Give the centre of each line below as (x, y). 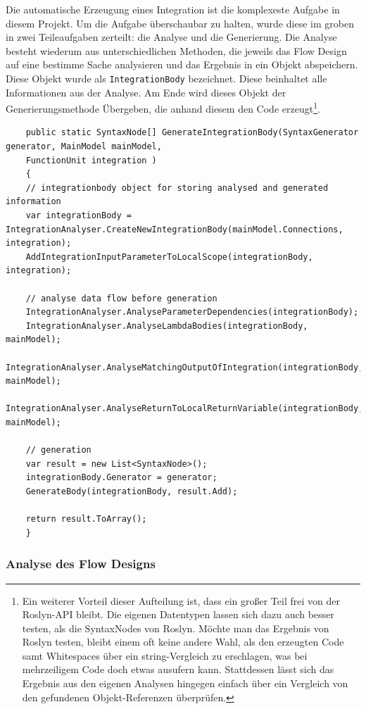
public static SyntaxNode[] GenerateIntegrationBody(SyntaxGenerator (192, 133)
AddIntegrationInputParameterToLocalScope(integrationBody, (169, 257)
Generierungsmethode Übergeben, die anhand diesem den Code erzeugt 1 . (163, 107)
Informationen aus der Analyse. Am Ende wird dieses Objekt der (146, 92)
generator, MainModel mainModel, (84, 147)
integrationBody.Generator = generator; (121, 478)
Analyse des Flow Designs (81, 564)
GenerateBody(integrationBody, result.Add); (132, 491)
